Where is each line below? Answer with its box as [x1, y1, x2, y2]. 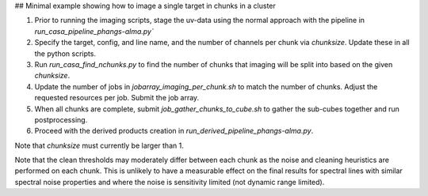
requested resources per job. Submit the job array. [34, 93, 200, 103]
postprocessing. [34, 115, 88, 124]
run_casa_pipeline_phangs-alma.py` [34, 26, 154, 36]
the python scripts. [34, 48, 97, 58]
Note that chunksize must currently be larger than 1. [14, 141, 184, 150]
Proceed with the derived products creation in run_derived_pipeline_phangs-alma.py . [34, 126, 314, 136]
